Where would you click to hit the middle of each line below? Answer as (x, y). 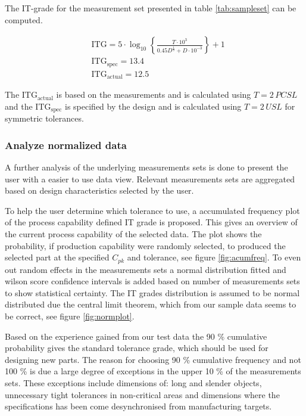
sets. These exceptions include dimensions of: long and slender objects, (133, 383)
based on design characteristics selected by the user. (99, 190)
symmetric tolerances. (44, 118)
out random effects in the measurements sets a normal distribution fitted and (146, 269)
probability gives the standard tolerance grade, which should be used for (137, 348)
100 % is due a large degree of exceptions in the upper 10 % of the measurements (153, 371)
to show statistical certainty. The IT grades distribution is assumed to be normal (152, 292)
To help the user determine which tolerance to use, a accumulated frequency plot (152, 210)
